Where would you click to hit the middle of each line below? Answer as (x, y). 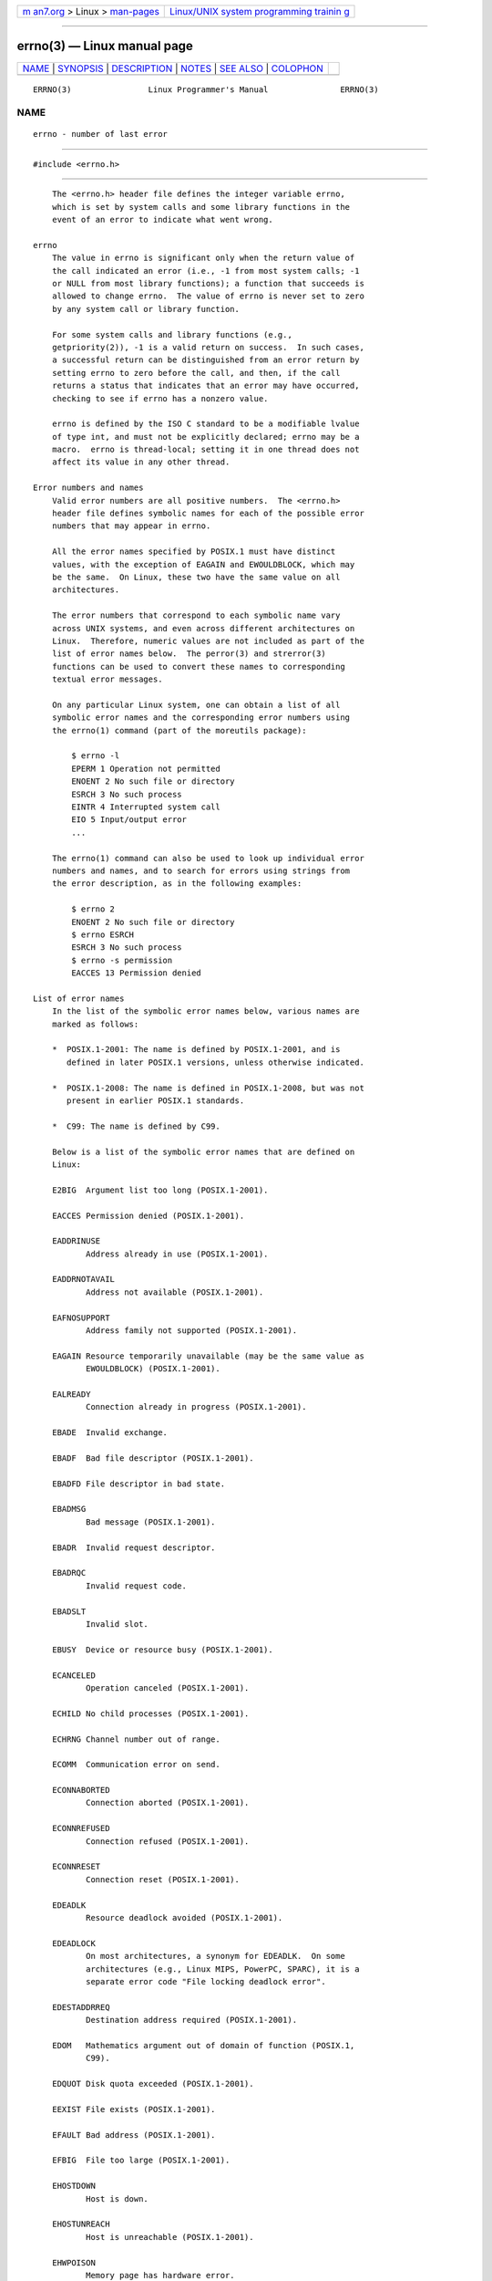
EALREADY (71, 1394)
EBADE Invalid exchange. (110, 1433)
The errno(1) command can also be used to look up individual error (208, 858)
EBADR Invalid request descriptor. (133, 1547)
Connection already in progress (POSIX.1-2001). (196, 1407)
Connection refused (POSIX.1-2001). (167, 1841)
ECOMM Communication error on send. (136, 1765)
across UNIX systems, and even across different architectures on (203, 628)
